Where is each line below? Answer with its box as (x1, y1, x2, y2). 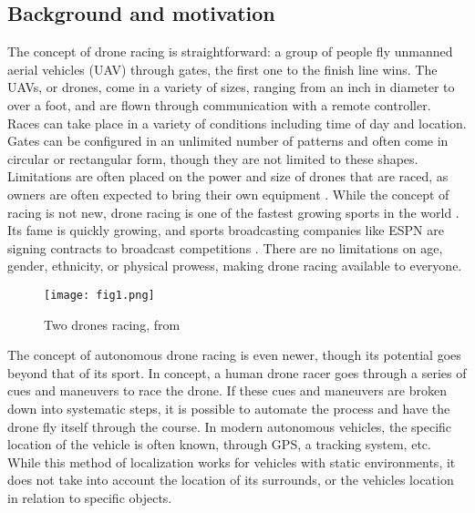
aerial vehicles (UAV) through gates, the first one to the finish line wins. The (7, 59, 438, 78)
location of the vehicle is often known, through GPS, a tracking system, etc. (7, 435, 431, 454)
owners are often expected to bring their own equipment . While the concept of (7, 184, 449, 203)
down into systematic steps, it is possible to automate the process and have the (7, 398, 450, 417)
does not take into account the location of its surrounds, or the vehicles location (7, 470, 454, 489)
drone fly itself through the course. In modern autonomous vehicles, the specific (7, 416, 452, 436)
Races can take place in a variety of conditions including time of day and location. (7, 113, 467, 132)
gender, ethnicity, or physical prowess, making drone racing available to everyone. (7, 256, 462, 275)
